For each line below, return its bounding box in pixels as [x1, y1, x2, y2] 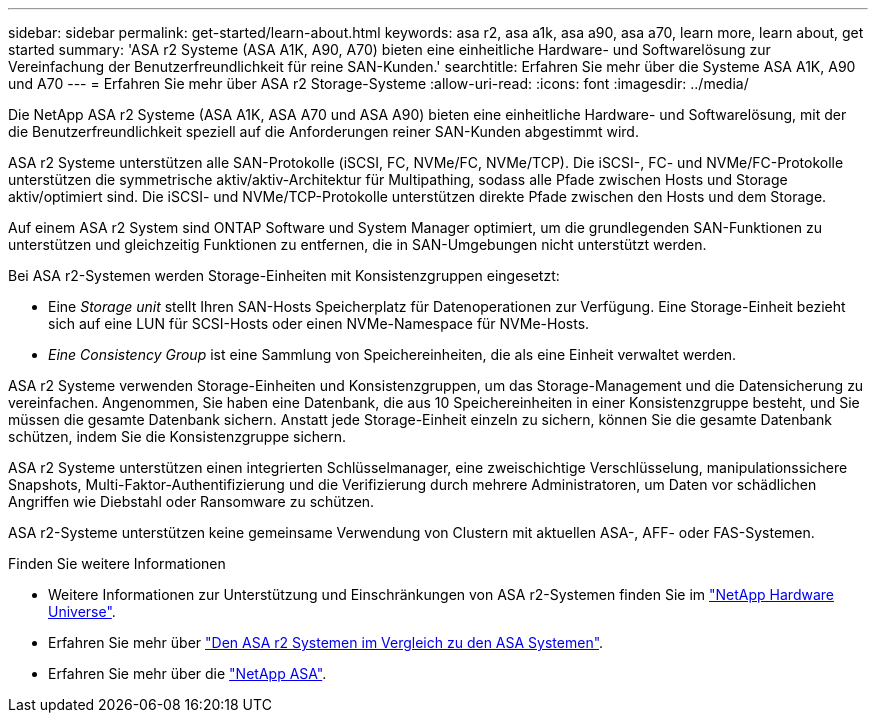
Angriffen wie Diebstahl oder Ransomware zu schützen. [8, 493, 375, 510]
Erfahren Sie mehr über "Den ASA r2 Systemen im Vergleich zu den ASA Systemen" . [48, 634, 604, 651]
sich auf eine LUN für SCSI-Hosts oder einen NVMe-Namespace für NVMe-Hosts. [48, 315, 590, 332]
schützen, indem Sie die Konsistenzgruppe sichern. [8, 428, 347, 445]
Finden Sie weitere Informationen [8, 555, 226, 572]
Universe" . [48, 603, 116, 620]
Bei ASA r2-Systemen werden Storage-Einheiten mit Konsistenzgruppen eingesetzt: [8, 267, 560, 284]
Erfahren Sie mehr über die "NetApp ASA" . [48, 665, 327, 682]
